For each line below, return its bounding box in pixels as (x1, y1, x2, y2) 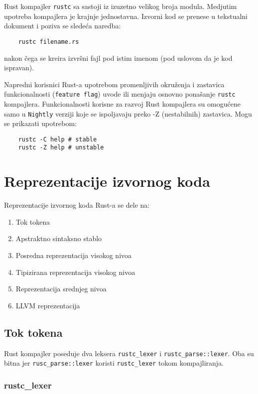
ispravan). (4, 62, 34, 73)
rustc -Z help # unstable (18, 144, 104, 151)
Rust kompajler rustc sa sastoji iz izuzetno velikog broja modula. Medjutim (4, 1, 237, 11)
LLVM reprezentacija (15, 300, 80, 310)
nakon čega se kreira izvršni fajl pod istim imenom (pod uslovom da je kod (4, 52, 233, 63)
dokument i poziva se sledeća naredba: (4, 20, 121, 31)
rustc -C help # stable (18, 135, 97, 143)
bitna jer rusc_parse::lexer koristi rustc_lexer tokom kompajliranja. (4, 358, 224, 368)
